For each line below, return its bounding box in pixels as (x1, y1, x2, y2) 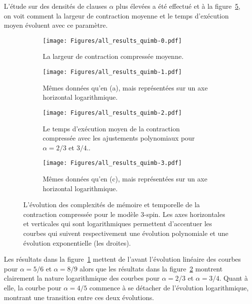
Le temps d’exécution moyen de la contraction (43, 123, 180, 133)
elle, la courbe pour (4, 282, 62, 292)
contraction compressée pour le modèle (23, 209, 139, 219)
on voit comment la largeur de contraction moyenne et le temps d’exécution (4, 10, 229, 20)
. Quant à (219, 273, 248, 283)
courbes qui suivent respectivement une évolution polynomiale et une (23, 228, 229, 238)
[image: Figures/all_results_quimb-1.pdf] (43, 69, 182, 76)
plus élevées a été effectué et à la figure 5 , (116, 1, 240, 11)
